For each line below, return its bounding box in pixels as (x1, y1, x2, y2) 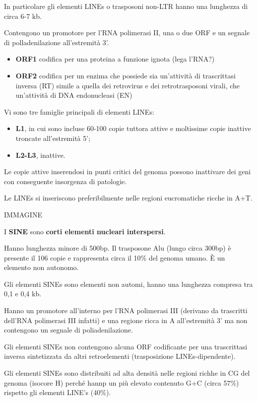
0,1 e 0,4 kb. (4, 288, 42, 299)
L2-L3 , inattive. (15, 149, 65, 160)
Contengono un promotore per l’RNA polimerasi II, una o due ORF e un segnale (4, 27, 250, 38)
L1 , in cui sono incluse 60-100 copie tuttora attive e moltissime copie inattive (15, 123, 251, 134)
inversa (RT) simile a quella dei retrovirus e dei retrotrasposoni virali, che (15, 80, 240, 90)
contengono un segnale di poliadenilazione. (4, 325, 133, 335)
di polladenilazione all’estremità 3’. (4, 37, 109, 47)
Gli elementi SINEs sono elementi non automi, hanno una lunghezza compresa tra (4, 278, 253, 289)
